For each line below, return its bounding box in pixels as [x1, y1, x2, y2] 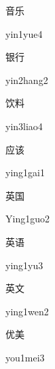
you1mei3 [5, 350, 45, 364]
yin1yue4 [5, 26, 43, 41]
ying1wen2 [5, 304, 49, 318]
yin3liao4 [5, 118, 43, 133]
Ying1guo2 [5, 211, 50, 226]
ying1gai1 [5, 165, 45, 180]
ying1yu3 [5, 257, 43, 272]
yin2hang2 [5, 72, 48, 87]
